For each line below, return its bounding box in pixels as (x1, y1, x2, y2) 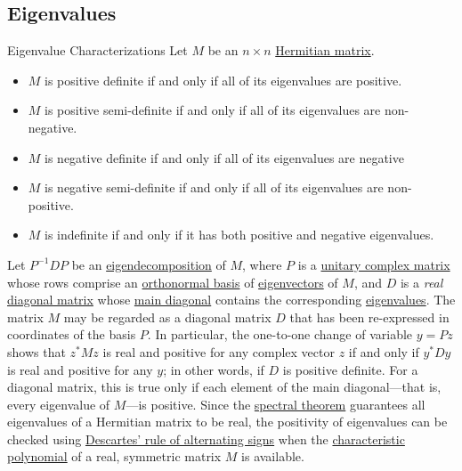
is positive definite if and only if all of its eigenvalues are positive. (45, 70, 402, 89)
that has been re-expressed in (289, 307, 450, 326)
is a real (400, 272, 443, 291)
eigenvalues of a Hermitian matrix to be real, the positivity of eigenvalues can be (7, 412, 448, 431)
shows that (7, 342, 66, 361)
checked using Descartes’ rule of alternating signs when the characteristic (7, 429, 405, 448)
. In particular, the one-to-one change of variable (147, 325, 413, 344)
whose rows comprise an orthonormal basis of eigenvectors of (7, 272, 338, 291)
